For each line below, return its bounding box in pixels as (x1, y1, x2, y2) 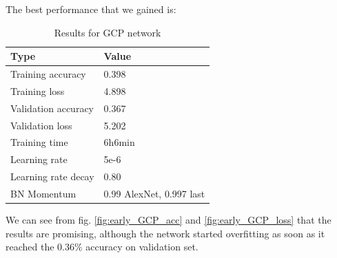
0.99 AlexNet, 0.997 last (103, 186, 205, 200)
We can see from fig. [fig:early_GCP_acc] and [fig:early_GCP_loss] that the (6, 213, 331, 227)
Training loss (10, 83, 65, 98)
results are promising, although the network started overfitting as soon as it (6, 226, 325, 240)
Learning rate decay (10, 169, 94, 184)
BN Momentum (10, 186, 76, 200)
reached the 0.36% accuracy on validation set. (6, 239, 198, 254)
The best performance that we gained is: (6, 2, 176, 16)
